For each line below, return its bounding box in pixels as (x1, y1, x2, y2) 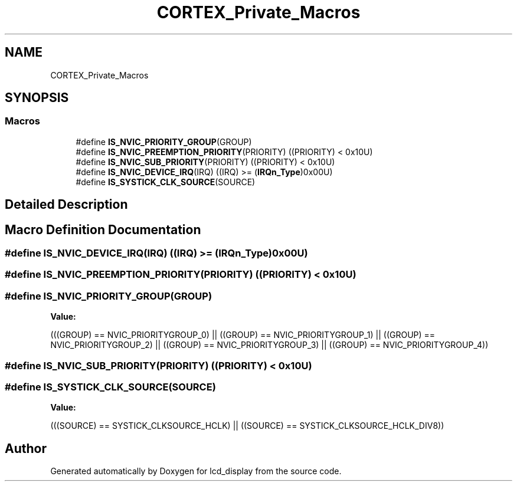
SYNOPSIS (5, 90, 69, 106)
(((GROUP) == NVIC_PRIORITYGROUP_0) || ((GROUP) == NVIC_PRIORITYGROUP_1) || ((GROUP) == (50, 330, 436, 340)
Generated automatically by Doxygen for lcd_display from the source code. (50, 466, 342, 477)
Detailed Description (5, 197, 128, 212)
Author (5, 441, 47, 456)
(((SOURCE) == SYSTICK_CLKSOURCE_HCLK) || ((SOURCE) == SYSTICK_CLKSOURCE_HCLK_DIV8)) (50, 421, 444, 431)
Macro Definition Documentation (5, 222, 201, 237)
